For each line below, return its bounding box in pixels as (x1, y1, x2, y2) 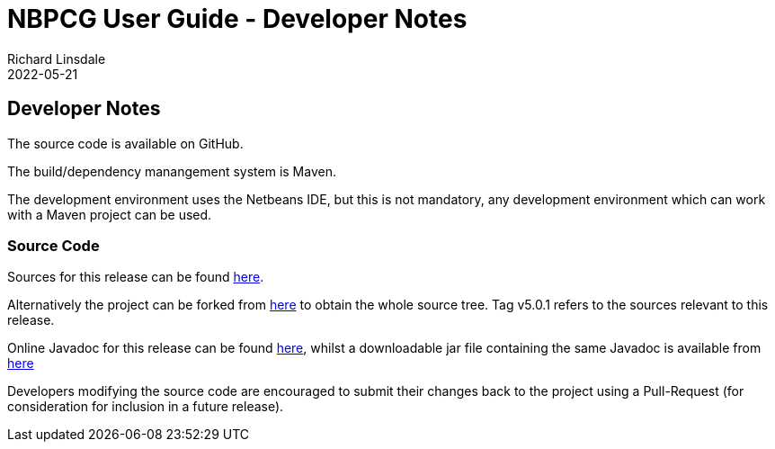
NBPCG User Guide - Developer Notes (7, 4, 468, 34)
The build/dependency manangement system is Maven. (7, 163, 336, 179)
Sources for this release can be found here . (7, 269, 264, 285)
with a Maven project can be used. (7, 206, 212, 222)
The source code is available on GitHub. (7, 135, 244, 151)
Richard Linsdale (7, 50, 106, 67)
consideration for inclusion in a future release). (7, 399, 284, 415)
